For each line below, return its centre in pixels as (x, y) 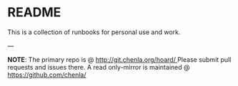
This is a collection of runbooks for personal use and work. (94, 32)
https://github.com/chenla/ (47, 75)
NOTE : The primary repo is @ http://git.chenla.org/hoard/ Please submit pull (119, 59)
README (34, 12)
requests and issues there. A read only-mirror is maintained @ (99, 67)
